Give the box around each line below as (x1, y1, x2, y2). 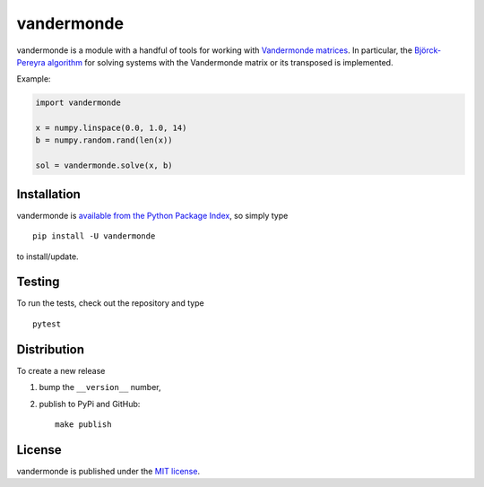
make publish (55, 419, 112, 430)
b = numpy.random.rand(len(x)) (35, 135, 174, 145)
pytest (32, 318, 62, 329)
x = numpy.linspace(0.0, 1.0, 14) (35, 123, 187, 134)
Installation (16, 187, 81, 202)
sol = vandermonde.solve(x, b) (35, 161, 174, 170)
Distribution (16, 342, 85, 357)
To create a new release (16, 365, 106, 376)
